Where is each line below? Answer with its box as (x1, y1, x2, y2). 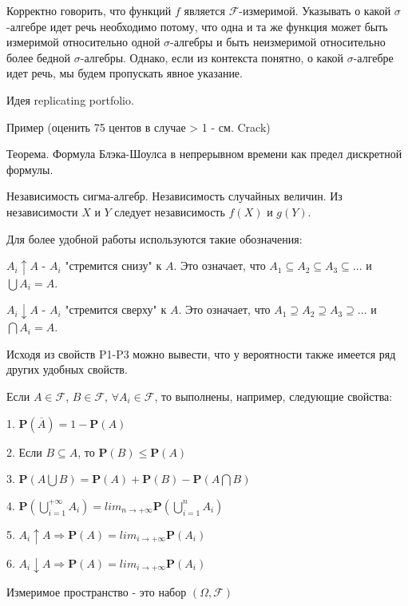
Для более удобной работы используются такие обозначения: (6, 230, 303, 247)
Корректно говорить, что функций (6, 2, 172, 18)
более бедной (6, 49, 71, 65)
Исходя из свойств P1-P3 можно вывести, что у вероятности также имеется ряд (6, 345, 396, 362)
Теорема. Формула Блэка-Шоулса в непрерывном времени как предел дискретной (6, 145, 402, 162)
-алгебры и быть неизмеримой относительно (170, 34, 386, 50)
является (184, 2, 225, 18)
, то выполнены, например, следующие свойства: (154, 387, 393, 404)
